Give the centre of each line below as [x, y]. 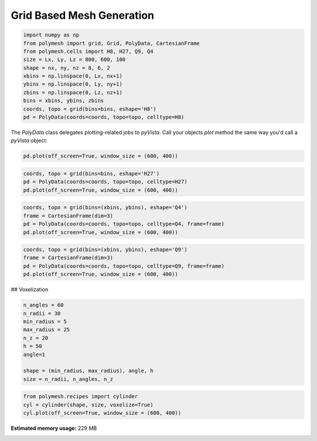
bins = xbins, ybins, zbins [63, 101]
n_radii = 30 [42, 313]
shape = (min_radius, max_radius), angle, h [88, 371]
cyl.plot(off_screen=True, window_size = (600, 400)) [102, 413]
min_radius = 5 [45, 322]
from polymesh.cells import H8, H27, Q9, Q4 [88, 51]
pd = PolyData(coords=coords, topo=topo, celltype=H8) [104, 117]
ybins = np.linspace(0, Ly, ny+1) [73, 84]
